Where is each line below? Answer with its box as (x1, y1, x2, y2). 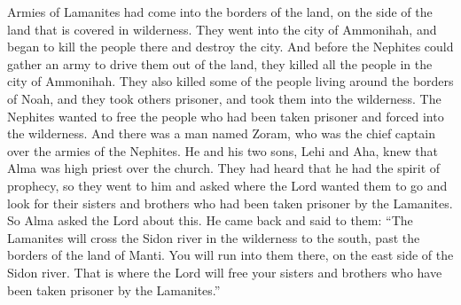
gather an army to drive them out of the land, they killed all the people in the (7, 54, 433, 73)
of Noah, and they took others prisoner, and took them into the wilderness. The (7, 89, 441, 107)
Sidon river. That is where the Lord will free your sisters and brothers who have (7, 262, 442, 281)
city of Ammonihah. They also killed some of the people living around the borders (7, 72, 454, 90)
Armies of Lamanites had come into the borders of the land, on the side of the (7, 3, 433, 20)
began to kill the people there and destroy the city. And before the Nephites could (7, 37, 454, 56)
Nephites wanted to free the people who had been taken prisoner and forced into (7, 106, 444, 125)
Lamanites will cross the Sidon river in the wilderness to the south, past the (7, 228, 420, 246)
